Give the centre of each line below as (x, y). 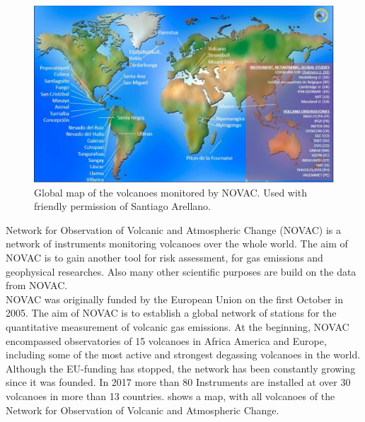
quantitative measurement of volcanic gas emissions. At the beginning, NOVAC (178, 327)
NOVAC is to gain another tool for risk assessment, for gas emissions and (164, 258)
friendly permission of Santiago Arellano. (122, 206)
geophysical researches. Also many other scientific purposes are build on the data (181, 271)
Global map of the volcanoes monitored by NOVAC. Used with (171, 192)
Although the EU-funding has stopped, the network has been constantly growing (181, 368)
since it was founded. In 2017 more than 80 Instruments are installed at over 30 (178, 382)
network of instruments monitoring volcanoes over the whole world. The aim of (177, 244)
